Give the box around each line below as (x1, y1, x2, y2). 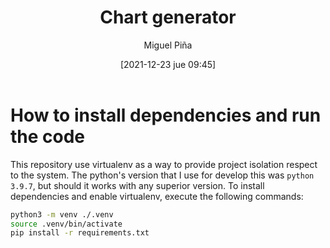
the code (10, 125, 86, 148)
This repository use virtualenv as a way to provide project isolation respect (10, 158, 318, 170)
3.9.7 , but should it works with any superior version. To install (10, 179, 265, 191)
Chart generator (99, 6, 237, 29)
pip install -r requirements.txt (10, 228, 150, 238)
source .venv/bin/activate (10, 219, 123, 229)
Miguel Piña (143, 39, 193, 51)
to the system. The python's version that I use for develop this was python (10, 169, 315, 181)
